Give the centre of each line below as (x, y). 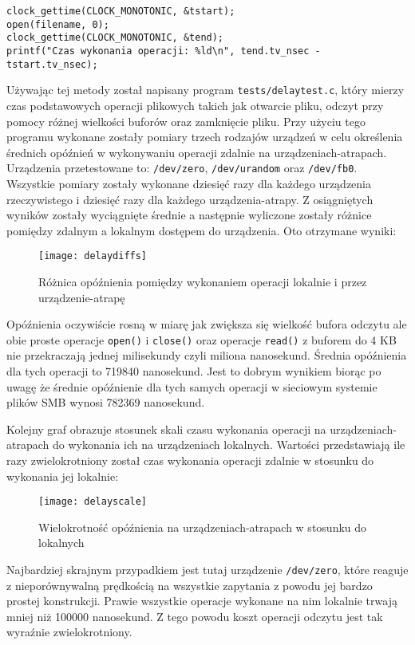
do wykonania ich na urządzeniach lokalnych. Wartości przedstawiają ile (229, 444)
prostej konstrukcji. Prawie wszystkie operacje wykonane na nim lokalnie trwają (202, 601)
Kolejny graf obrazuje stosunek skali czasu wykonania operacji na (166, 429)
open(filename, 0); (58, 24)
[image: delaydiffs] (93, 256)
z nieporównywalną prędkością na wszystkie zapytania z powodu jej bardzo (190, 585)
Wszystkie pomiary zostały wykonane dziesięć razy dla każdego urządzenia (189, 183)
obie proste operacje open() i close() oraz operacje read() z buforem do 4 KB (202, 339)
